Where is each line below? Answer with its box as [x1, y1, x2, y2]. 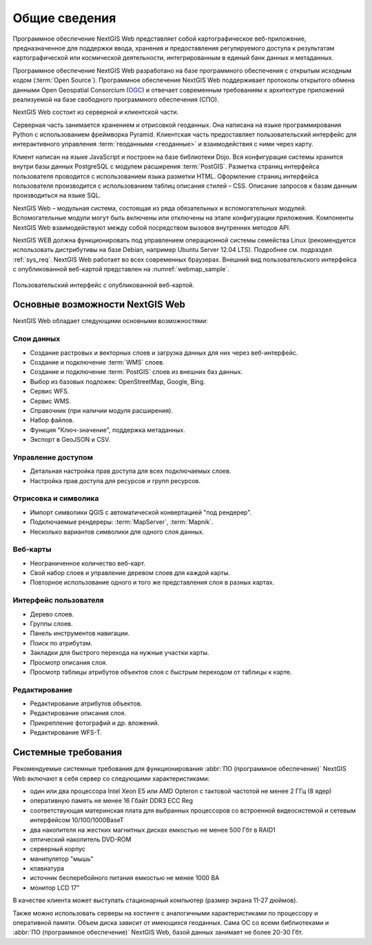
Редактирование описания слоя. [30, 709, 127, 717]
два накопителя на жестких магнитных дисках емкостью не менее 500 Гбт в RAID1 [30, 826, 276, 834]
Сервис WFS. [30, 387, 70, 396]
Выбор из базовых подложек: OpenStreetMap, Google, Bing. [30, 377, 206, 386]
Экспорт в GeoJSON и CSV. [30, 436, 110, 444]
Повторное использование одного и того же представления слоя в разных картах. [30, 578, 275, 587]
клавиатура [30, 864, 65, 873]
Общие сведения [12, 10, 116, 26]
